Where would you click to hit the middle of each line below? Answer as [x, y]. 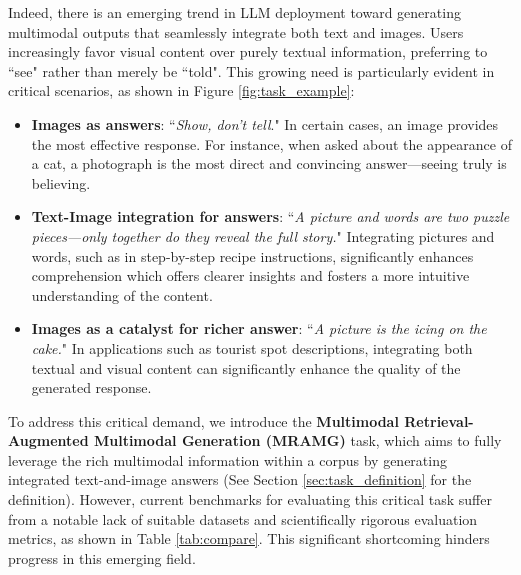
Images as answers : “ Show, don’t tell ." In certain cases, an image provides [265, 123]
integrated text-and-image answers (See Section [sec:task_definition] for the [240, 479]
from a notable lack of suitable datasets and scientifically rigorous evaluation [243, 518]
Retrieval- [439, 420]
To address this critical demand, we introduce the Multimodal [203, 420]
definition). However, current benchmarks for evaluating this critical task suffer [250, 499]
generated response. [91, 387]
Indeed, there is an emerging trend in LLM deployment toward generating [234, 12]
